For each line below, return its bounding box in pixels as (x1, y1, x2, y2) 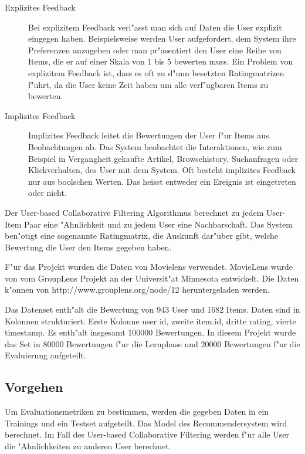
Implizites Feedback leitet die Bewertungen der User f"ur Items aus (28, 129, 269, 141)
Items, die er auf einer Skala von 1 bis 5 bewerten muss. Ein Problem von (28, 55, 293, 67)
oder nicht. (28, 187, 67, 199)
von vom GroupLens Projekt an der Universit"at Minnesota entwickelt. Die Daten (5, 272, 299, 284)
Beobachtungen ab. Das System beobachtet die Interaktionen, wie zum (28, 140, 282, 153)
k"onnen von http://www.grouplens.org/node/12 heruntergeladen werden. (5, 283, 270, 296)
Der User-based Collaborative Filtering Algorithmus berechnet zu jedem (5, 206, 264, 218)
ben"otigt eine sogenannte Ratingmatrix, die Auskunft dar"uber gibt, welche (5, 229, 278, 242)
